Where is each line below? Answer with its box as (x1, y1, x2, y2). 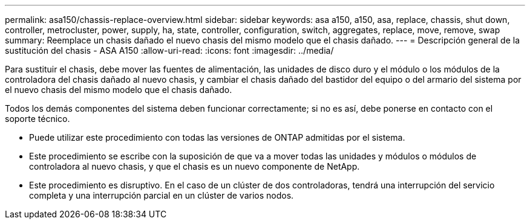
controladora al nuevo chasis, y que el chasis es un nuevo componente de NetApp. (29, 161, 360, 171)
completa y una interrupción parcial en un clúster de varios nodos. (29, 190, 294, 200)
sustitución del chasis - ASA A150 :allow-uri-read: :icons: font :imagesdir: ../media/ (5, 45, 334, 56)
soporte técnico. (5, 114, 70, 124)
